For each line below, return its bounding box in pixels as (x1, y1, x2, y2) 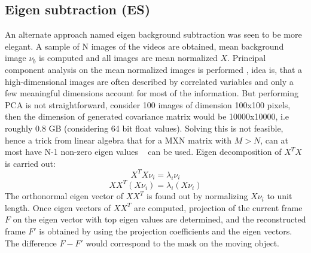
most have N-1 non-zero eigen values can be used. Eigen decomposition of (5, 145, 282, 158)
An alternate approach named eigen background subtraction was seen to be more (5, 28, 302, 41)
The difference (5, 236, 57, 249)
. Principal (227, 51, 266, 64)
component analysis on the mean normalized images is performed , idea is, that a (5, 63, 303, 75)
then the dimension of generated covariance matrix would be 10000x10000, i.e (5, 110, 289, 123)
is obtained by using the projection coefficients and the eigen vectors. (39, 224, 292, 237)
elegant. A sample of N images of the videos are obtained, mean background (5, 39, 284, 52)
